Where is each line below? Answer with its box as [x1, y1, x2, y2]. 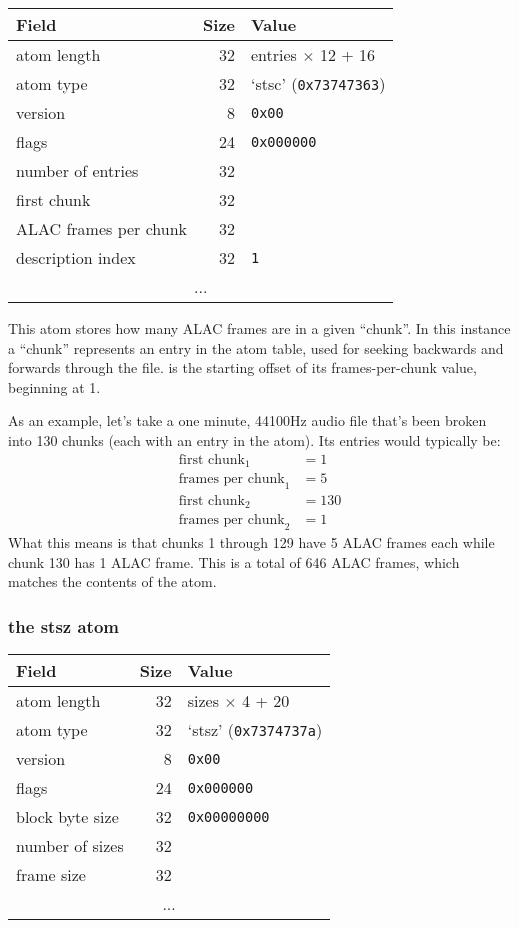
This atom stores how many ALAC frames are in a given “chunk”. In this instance [8, 318, 511, 338]
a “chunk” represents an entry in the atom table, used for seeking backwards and [8, 337, 504, 358]
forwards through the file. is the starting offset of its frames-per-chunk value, [8, 357, 477, 378]
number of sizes [16, 834, 124, 858]
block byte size [16, 805, 119, 829]
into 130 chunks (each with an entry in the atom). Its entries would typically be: [8, 429, 501, 450]
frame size [16, 863, 86, 887]
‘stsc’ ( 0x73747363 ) [251, 72, 386, 95]
